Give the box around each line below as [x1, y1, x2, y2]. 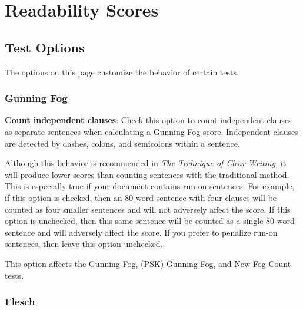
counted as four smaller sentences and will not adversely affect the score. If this [5, 203, 291, 215]
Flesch [5, 294, 35, 309]
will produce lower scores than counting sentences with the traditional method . [5, 168, 289, 180]
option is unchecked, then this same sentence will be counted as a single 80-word [5, 215, 295, 227]
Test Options [5, 38, 85, 56]
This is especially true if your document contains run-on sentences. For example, [5, 180, 295, 192]
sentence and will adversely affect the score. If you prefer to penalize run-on [5, 226, 278, 238]
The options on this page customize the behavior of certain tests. [5, 65, 239, 78]
